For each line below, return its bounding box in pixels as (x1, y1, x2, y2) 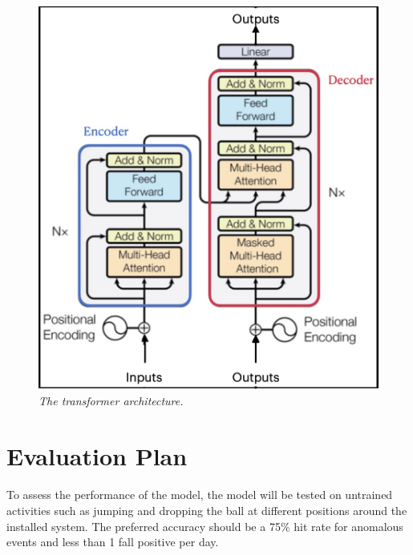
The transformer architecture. (38, 392, 184, 408)
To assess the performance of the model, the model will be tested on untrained (6, 486, 393, 503)
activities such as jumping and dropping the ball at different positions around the (6, 501, 407, 518)
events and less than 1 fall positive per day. (6, 533, 219, 550)
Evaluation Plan (6, 439, 188, 472)
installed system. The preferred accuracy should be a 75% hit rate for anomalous (6, 517, 403, 534)
